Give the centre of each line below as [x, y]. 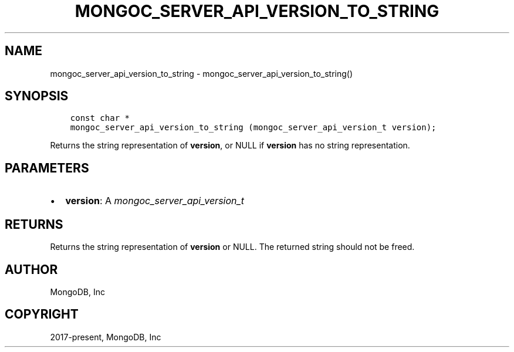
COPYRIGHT [42, 314]
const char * [100, 118]
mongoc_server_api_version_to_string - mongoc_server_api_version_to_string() [202, 73]
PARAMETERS [47, 168]
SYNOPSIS [37, 96]
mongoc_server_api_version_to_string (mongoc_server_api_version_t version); [253, 128]
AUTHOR [31, 269]
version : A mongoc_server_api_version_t [155, 201]
